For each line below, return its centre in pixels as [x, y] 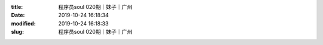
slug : [17, 32]
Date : [18, 15]
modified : [23, 23]
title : [17, 7]
